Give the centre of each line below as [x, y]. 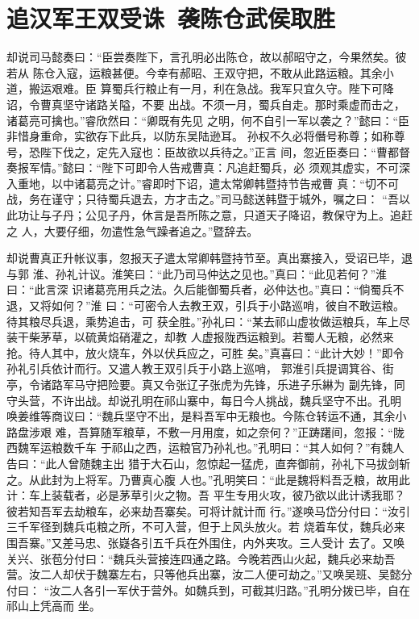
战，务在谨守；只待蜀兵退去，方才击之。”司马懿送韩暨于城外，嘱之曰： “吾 [203, 199]
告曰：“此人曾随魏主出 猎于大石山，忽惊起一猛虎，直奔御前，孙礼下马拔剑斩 [209, 463]
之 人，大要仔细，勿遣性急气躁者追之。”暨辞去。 [133, 230]
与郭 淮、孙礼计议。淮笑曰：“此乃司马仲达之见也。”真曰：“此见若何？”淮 [197, 273]
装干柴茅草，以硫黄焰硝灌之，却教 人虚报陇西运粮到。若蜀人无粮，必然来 [200, 337]
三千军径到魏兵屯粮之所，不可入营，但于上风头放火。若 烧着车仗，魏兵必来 [206, 527]
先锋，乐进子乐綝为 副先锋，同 [324, 384]
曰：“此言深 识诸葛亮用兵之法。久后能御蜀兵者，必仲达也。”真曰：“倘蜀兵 [200, 289]
